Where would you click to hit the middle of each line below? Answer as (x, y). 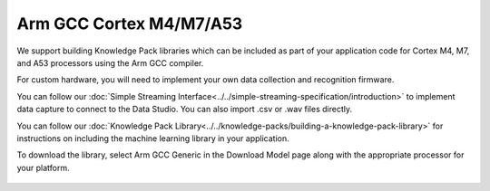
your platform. (43, 167)
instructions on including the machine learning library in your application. (153, 138)
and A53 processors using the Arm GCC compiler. (110, 62)
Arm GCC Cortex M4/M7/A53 (130, 24)
